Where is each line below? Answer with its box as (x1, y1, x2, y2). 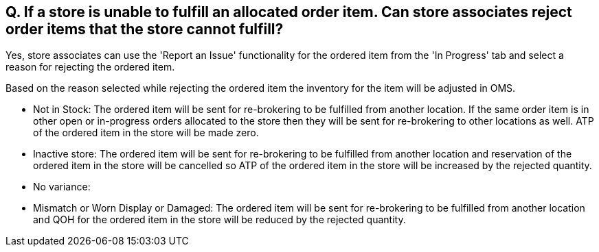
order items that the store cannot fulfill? (5, 21, 284, 38)
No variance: (33, 181, 91, 193)
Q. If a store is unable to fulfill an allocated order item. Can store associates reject (5, 3, 572, 21)
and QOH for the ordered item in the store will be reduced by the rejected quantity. (33, 214, 406, 226)
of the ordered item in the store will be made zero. (33, 127, 259, 139)
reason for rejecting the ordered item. (5, 61, 175, 73)
